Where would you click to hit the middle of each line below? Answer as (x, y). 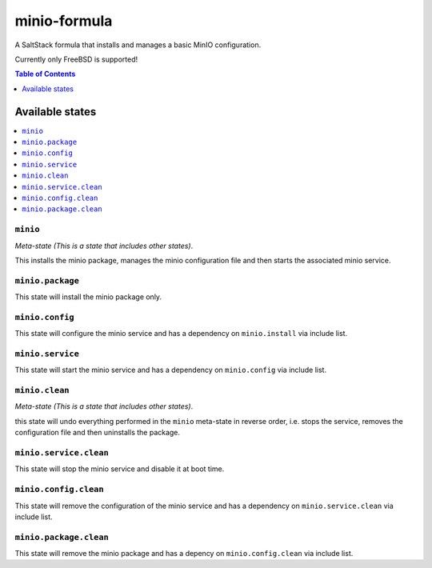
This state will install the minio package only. (88, 297)
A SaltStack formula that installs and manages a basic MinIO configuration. (138, 45)
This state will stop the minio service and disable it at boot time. (120, 469)
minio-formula (64, 21)
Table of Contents (45, 74)
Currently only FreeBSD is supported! (76, 59)
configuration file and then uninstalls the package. (97, 433)
